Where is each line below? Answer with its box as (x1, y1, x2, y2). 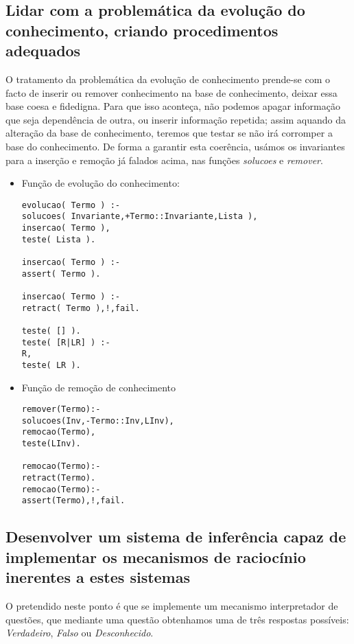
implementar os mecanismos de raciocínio (5, 546, 306, 567)
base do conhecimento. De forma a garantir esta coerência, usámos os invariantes (5, 139, 345, 153)
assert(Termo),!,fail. (21, 496, 126, 506)
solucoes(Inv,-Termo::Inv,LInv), (21, 415, 174, 426)
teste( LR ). (21, 360, 81, 370)
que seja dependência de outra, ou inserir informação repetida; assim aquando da (5, 112, 346, 126)
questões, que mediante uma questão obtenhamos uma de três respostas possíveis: (5, 612, 349, 626)
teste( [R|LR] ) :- (21, 337, 110, 347)
